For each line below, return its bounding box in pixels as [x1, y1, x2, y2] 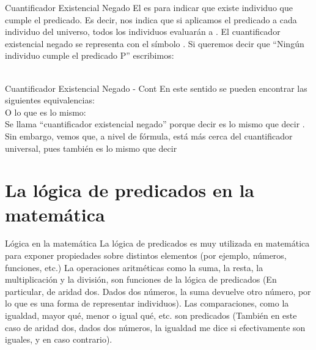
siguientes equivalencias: [5, 94, 95, 106]
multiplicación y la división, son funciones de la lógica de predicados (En [5, 273, 277, 286]
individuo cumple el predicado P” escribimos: [5, 49, 174, 62]
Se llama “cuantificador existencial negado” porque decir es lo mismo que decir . [5, 117, 305, 130]
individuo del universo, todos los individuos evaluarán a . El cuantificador [5, 25, 281, 38]
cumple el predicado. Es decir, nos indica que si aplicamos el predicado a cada [5, 13, 297, 26]
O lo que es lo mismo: [5, 105, 86, 118]
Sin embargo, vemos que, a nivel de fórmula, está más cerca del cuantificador [5, 129, 293, 142]
